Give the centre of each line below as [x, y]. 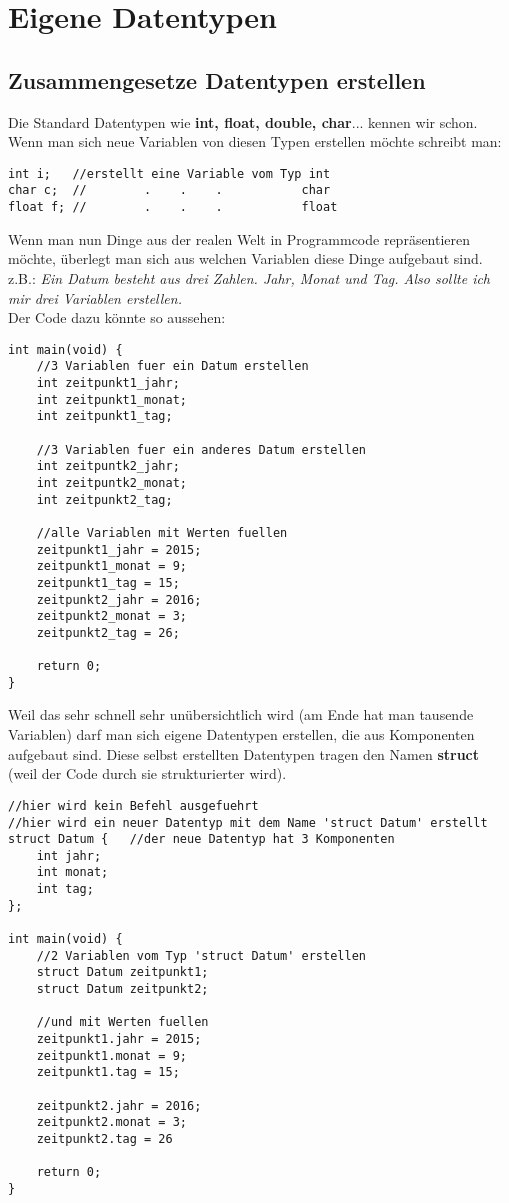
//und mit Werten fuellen [122, 1022]
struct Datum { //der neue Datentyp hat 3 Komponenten [201, 839]
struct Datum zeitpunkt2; [122, 989]
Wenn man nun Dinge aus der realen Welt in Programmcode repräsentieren [239, 238]
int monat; [72, 872]
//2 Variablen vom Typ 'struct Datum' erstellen [201, 955]
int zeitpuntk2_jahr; [108, 466]
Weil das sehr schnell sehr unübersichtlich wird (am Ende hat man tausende [241, 714]
